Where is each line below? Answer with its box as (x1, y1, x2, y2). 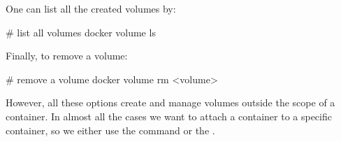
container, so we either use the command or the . (6, 122, 215, 137)
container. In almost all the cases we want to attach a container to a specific (6, 108, 332, 123)
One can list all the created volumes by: (6, 1, 176, 15)
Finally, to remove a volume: (6, 48, 128, 63)
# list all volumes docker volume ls (6, 24, 156, 39)
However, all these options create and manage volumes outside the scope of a (6, 95, 335, 110)
